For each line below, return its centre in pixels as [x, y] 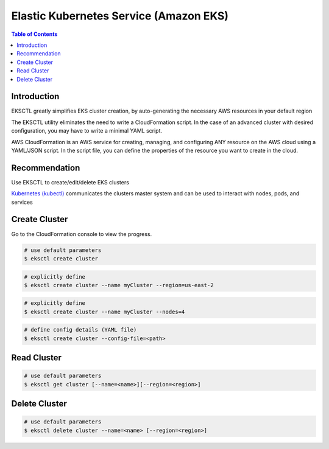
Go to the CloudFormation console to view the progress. [82, 234]
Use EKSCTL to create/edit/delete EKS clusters [70, 182]
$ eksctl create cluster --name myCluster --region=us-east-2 [119, 285]
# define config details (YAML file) [80, 330]
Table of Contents [34, 34]
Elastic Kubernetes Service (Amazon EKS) [120, 16]
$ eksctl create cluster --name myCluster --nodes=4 [104, 312]
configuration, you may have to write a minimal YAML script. [87, 131]
